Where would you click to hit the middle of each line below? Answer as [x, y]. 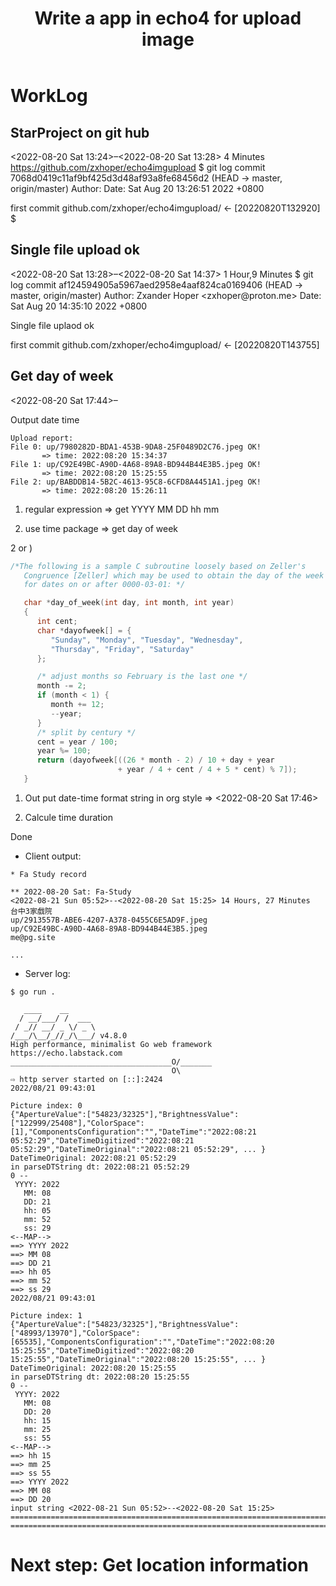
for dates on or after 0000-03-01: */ [104, 585]
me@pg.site [33, 937]
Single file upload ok [75, 250]
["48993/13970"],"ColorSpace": [75, 1333]
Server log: [47, 973]
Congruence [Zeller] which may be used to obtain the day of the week [174, 575]
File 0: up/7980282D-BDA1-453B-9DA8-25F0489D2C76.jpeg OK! [136, 447]
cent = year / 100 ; [77, 742]
